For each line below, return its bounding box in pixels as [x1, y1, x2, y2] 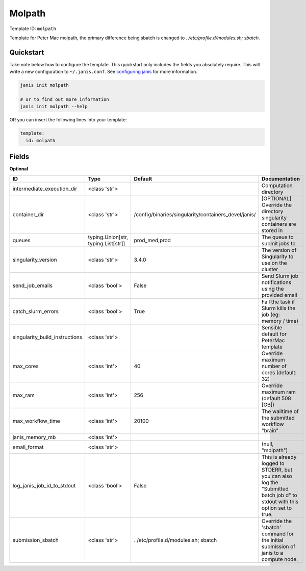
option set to [261, 504, 292, 511]
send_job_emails [12, 282, 53, 289]
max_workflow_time [12, 417, 61, 424]
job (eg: [261, 311, 280, 318]
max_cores [12, 362, 39, 370]
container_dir [12, 211, 44, 218]
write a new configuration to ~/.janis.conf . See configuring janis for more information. [9, 69, 197, 75]
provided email [261, 291, 297, 298]
